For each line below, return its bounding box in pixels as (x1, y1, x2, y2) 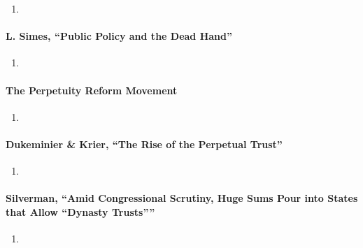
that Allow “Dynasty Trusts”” (6, 204, 155, 219)
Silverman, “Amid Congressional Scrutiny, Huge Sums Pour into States (6, 191, 358, 205)
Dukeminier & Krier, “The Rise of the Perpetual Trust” (6, 136, 283, 151)
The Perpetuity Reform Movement (6, 82, 178, 97)
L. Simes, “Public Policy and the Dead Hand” (6, 29, 232, 43)
